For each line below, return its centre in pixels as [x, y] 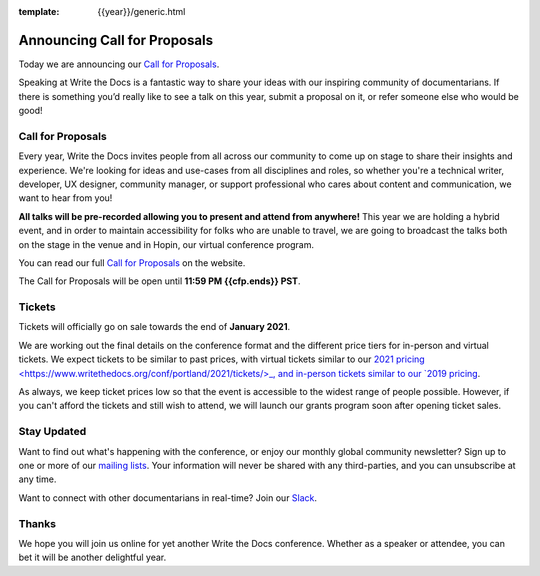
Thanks [37, 523]
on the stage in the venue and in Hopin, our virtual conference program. [166, 244]
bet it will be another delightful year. [92, 557]
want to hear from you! [65, 198]
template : [39, 11]
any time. [37, 479]
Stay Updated [52, 432]
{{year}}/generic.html [141, 11]
